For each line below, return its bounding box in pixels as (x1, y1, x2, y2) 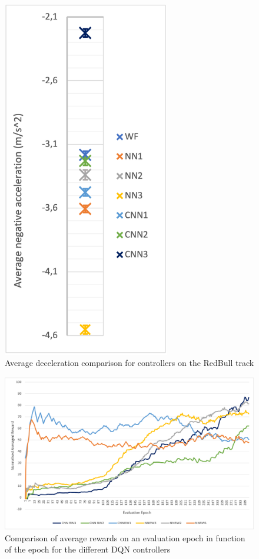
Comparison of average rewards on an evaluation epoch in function (5, 531, 245, 544)
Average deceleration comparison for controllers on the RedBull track (5, 357, 254, 369)
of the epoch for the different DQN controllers (5, 543, 171, 555)
